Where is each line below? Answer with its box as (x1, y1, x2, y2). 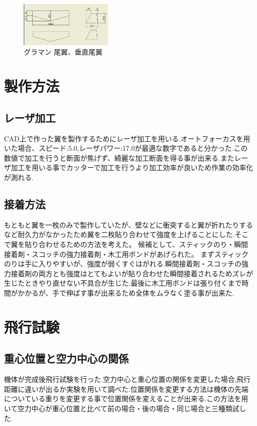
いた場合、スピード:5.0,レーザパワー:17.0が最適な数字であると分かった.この (4, 143, 248, 153)
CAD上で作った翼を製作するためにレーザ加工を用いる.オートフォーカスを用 (4, 133, 250, 143)
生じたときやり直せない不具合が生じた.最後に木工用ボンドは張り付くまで (4, 278, 242, 288)
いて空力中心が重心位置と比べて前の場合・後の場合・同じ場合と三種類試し (4, 403, 247, 413)
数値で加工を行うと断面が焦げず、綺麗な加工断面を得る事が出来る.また (4, 152, 234, 163)
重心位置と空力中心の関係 (4, 351, 129, 366)
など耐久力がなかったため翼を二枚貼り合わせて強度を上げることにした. (4, 229, 235, 240)
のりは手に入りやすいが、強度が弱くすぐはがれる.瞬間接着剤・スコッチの (4, 258, 242, 269)
